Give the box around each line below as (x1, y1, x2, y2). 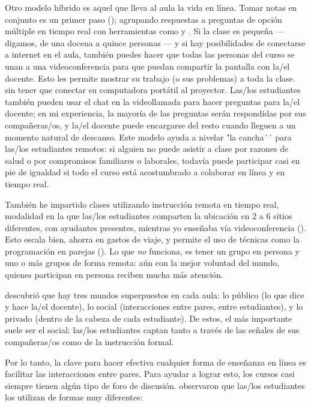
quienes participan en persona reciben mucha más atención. (5, 268, 223, 281)
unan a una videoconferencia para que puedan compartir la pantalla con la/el (5, 59, 290, 72)
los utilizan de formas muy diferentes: (5, 391, 143, 403)
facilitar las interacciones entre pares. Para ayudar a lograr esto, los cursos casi (5, 367, 295, 380)
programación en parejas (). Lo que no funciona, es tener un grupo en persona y (5, 244, 300, 257)
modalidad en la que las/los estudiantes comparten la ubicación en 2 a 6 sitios (5, 210, 292, 222)
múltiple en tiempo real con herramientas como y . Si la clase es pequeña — (5, 25, 285, 37)
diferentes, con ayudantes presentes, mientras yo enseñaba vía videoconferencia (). (5, 221, 306, 234)
